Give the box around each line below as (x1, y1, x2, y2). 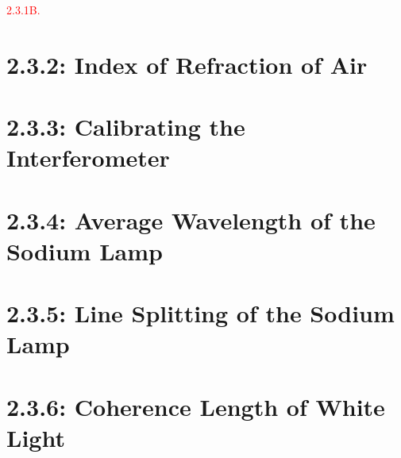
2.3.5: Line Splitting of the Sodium (6, 297, 395, 329)
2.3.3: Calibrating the (6, 110, 245, 143)
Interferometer (6, 141, 170, 174)
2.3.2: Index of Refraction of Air (6, 48, 368, 80)
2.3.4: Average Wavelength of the (6, 203, 376, 236)
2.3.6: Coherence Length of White (6, 390, 385, 422)
